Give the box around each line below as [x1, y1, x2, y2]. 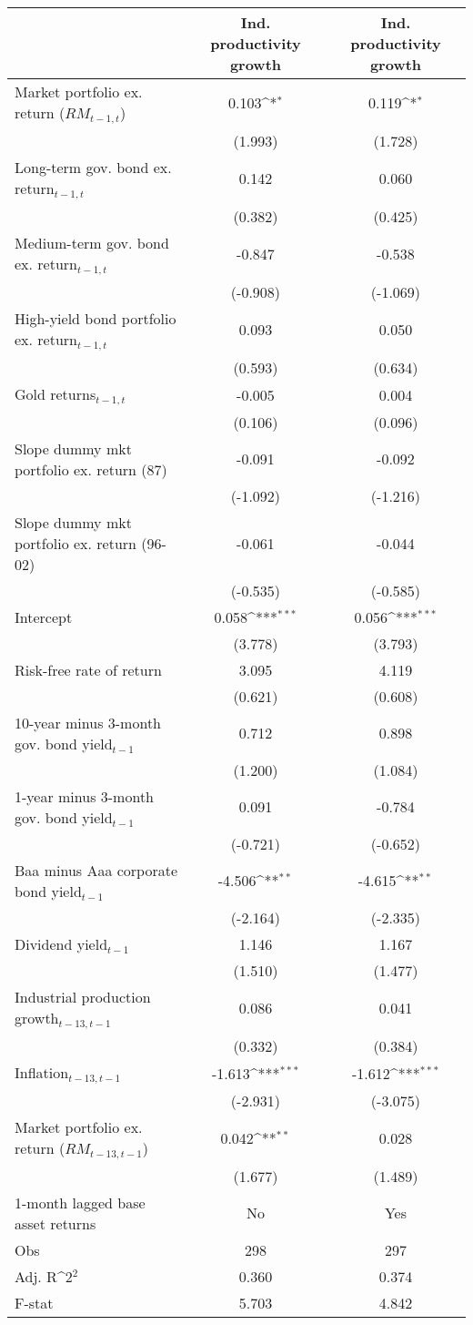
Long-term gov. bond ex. [15, 156, 172, 178]
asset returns [15, 1212, 96, 1234]
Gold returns [15, 382, 96, 404]
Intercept [15, 606, 73, 627]
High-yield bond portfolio [15, 307, 176, 329]
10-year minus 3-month [15, 711, 162, 733]
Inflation [15, 1061, 69, 1083]
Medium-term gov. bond [15, 231, 169, 253]
